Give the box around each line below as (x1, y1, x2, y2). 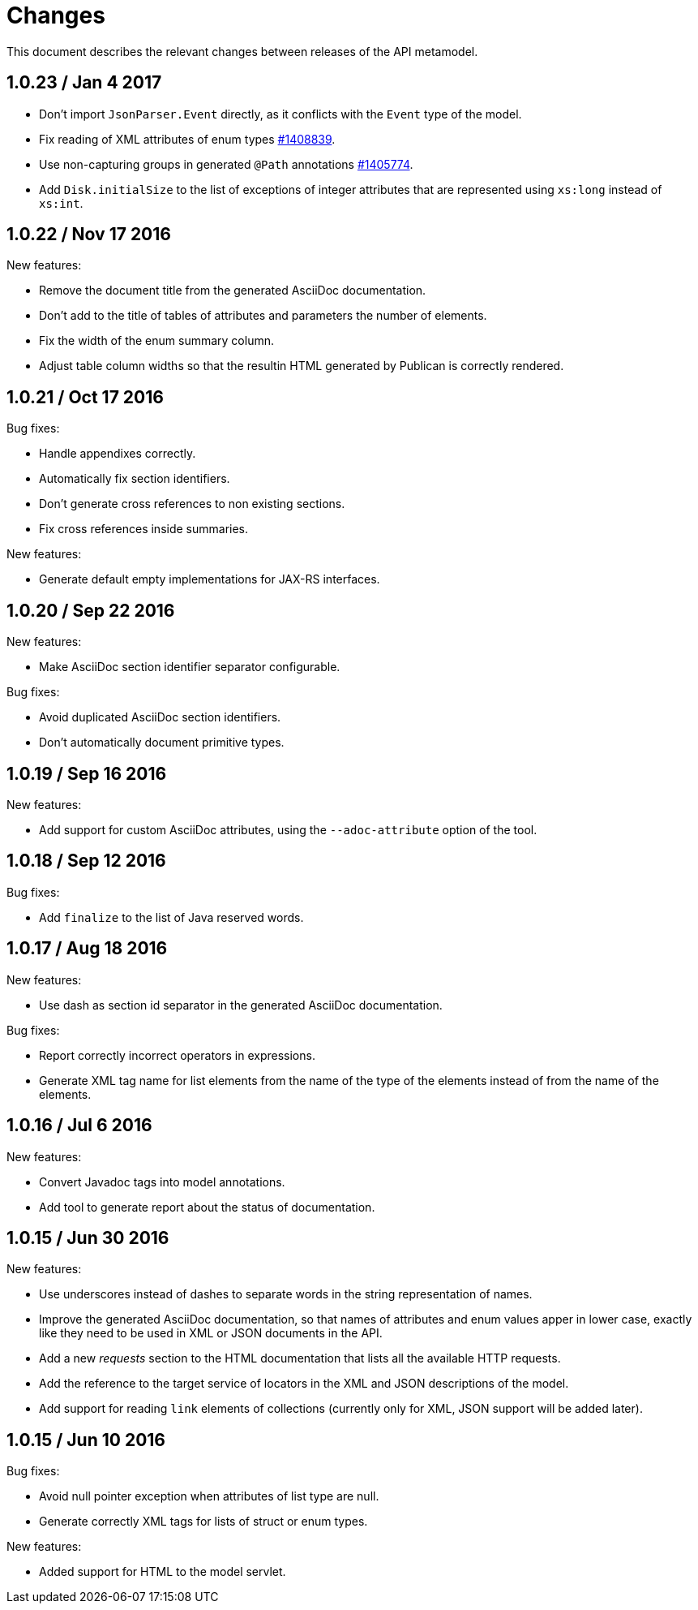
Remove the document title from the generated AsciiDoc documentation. (39, 283, 426, 298)
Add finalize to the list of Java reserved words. (39, 910, 304, 924)
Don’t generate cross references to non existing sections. (39, 497, 345, 511)
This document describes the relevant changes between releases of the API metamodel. (6, 44, 478, 58)
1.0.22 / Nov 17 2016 (6, 224, 171, 245)
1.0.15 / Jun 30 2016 (6, 1227, 169, 1248)
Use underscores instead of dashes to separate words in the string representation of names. (39, 1287, 533, 1302)
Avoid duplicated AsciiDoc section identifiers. (39, 710, 281, 725)
